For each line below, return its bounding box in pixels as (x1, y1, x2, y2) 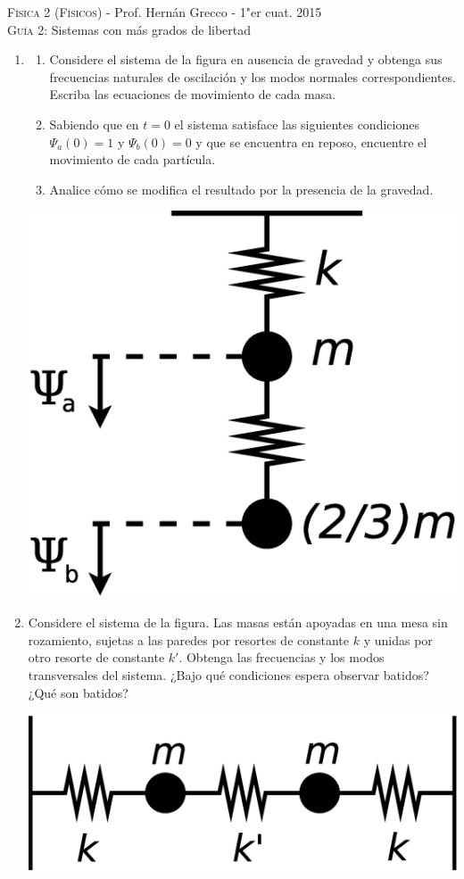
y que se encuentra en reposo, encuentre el (195, 132, 427, 151)
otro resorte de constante (28, 648, 165, 667)
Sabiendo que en (49, 114, 139, 133)
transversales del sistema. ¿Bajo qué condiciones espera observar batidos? (28, 666, 429, 684)
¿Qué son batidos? (28, 683, 128, 701)
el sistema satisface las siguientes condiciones (174, 114, 419, 133)
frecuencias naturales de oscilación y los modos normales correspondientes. (49, 67, 456, 86)
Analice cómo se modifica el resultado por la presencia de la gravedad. (49, 179, 434, 198)
